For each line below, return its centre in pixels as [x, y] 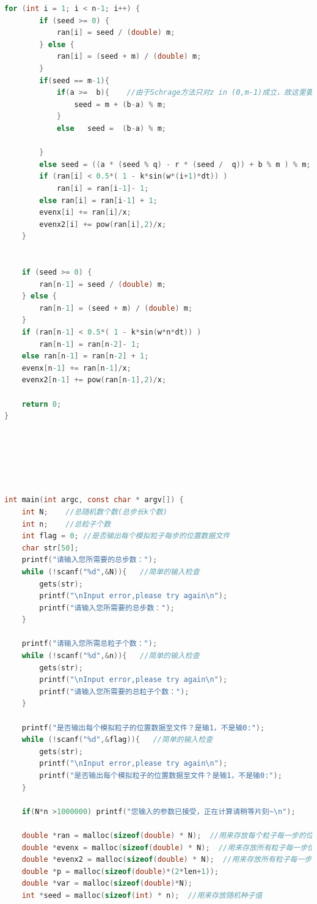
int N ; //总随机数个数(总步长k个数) [94, 512]
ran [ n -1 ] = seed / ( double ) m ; [103, 284]
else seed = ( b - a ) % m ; [111, 128]
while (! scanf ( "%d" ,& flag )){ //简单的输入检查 [117, 740]
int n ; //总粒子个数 [66, 524]
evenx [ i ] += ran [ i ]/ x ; [85, 213]
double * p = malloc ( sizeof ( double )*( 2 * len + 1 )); [120, 871]
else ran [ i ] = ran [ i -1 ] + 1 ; [98, 200]
